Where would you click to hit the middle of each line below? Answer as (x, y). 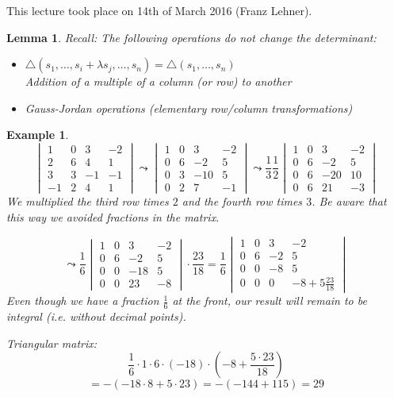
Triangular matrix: (52, 343)
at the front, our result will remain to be (270, 301)
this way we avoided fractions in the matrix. (113, 216)
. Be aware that (349, 201)
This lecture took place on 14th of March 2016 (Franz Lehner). (159, 10)
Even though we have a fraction (83, 301)
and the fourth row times (242, 201)
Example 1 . (38, 135)
